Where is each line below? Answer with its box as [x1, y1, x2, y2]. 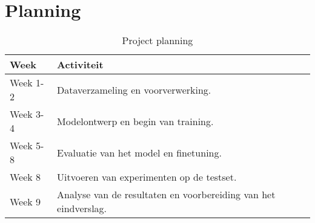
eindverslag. [57, 201, 107, 216]
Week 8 [10, 170, 41, 184]
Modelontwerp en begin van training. [57, 114, 214, 128]
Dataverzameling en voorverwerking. [57, 82, 211, 97]
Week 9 [10, 194, 41, 208]
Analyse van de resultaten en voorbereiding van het [57, 187, 276, 202]
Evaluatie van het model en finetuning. [57, 145, 222, 160]
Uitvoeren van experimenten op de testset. [57, 170, 237, 184]
